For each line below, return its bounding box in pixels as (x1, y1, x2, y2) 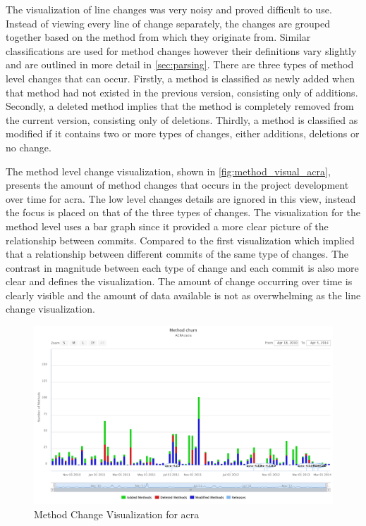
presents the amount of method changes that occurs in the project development (6, 177, 349, 192)
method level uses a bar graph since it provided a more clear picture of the (6, 218, 329, 233)
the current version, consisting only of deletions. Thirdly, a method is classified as (6, 112, 358, 127)
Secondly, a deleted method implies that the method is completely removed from (6, 99, 354, 113)
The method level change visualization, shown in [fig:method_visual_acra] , (6, 163, 331, 178)
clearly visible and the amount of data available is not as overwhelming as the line (6, 287, 361, 302)
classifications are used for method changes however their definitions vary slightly (6, 43, 357, 58)
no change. (6, 139, 51, 154)
